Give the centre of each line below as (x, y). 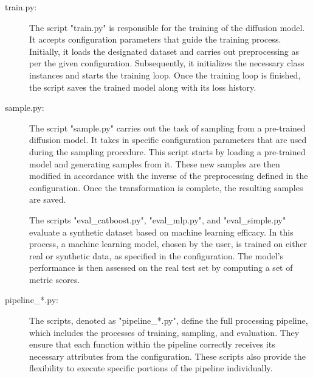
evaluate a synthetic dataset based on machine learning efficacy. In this (161, 232)
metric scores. (55, 279)
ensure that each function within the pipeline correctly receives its (152, 344)
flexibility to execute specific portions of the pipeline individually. (151, 368)
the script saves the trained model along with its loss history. (143, 87)
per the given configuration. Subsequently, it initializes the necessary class (167, 63)
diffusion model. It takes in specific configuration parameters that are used (168, 140)
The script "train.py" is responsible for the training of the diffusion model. (167, 27)
